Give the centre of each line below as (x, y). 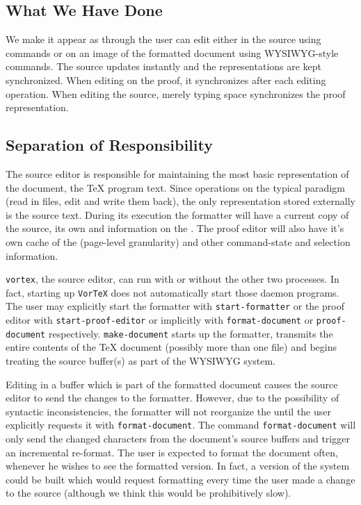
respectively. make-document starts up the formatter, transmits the (191, 333)
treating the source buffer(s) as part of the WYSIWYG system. (141, 361)
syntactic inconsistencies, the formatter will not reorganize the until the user (169, 411)
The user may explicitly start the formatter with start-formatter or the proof (175, 306)
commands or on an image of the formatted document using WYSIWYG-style (172, 52)
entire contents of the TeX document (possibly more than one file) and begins (171, 347)
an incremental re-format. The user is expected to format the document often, (172, 452)
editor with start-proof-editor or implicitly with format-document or (160, 320)
